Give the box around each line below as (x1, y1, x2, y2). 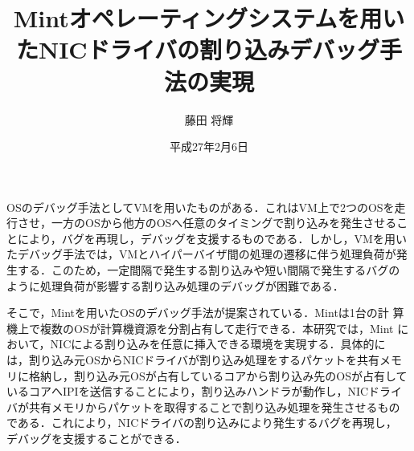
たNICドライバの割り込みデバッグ (15, 33, 380, 66)
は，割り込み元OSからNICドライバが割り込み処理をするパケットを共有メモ (6, 351, 403, 368)
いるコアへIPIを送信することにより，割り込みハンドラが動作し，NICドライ (6, 383, 403, 400)
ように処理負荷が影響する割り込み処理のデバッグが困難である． (6, 277, 344, 294)
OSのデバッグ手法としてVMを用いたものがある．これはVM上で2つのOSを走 (6, 198, 406, 215)
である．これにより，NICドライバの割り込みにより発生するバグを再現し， (6, 414, 397, 431)
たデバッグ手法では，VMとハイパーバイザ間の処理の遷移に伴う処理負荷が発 (6, 246, 408, 262)
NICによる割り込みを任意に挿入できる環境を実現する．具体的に (50, 335, 386, 352)
